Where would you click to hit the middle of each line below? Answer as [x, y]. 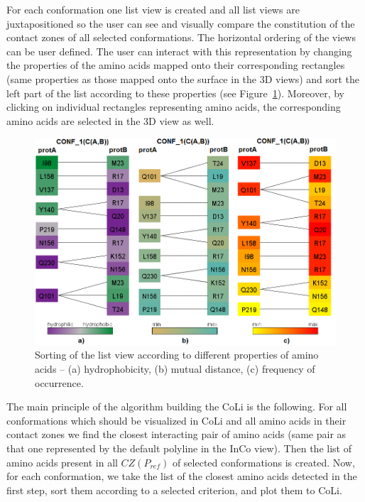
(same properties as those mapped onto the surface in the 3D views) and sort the [183, 78]
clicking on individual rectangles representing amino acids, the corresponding [174, 107]
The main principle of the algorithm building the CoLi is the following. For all [177, 406]
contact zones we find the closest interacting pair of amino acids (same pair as [176, 434]
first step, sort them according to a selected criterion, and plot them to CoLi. [174, 490]
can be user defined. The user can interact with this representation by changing [179, 51]
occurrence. [59, 382]
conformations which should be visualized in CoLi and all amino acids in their [176, 420]
